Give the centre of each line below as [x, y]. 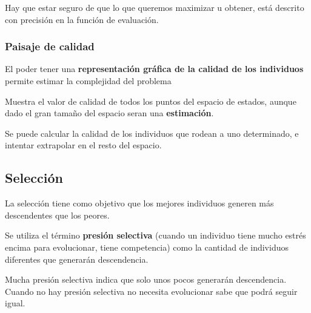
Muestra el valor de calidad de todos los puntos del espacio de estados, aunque [151, 101]
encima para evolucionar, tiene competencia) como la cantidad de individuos [147, 247]
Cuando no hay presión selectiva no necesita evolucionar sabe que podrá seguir [151, 291]
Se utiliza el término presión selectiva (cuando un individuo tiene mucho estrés [155, 235]
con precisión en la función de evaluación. [82, 19]
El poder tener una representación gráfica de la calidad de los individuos [154, 69]
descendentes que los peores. [57, 215]
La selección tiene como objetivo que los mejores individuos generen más [139, 203]
